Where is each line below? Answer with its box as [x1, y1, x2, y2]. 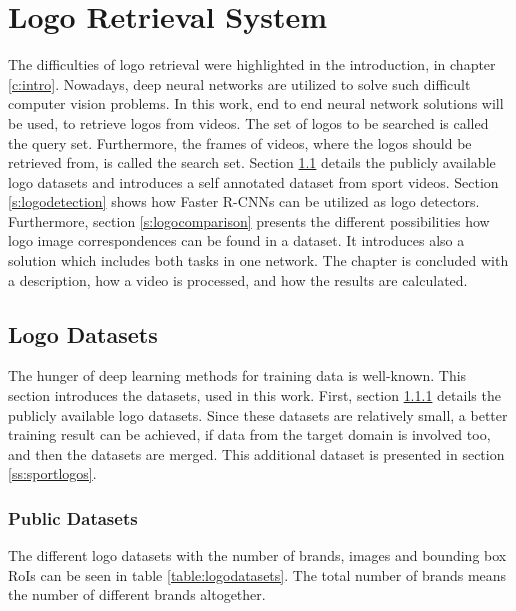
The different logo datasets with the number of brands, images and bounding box [8, 545, 507, 566]
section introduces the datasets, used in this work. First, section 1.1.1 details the [8, 385, 501, 406]
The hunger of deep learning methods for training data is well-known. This [8, 365, 467, 386]
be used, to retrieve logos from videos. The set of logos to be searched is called [8, 112, 489, 133]
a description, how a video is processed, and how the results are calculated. [8, 269, 468, 290]
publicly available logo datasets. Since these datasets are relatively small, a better [8, 404, 508, 425]
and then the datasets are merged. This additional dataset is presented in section [8, 443, 505, 464]
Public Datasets [8, 505, 138, 530]
